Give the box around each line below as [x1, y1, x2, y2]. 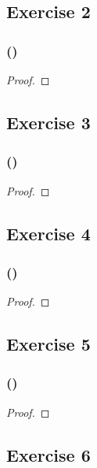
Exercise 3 [6, 110, 91, 134]
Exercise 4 [6, 221, 91, 245]
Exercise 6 [6, 442, 91, 466]
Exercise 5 [6, 332, 91, 356]
